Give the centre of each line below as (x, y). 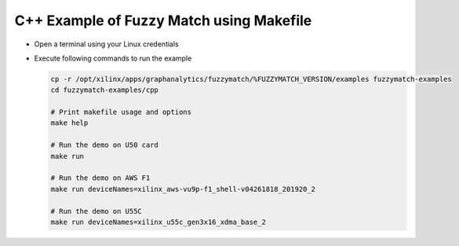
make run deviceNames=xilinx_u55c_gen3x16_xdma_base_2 (158, 222)
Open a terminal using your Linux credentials (107, 44)
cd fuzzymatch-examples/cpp (104, 90)
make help (69, 123)
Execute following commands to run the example (113, 58)
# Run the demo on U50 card (104, 145)
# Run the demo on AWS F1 (100, 178)
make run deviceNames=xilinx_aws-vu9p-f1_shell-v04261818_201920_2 (183, 189)
